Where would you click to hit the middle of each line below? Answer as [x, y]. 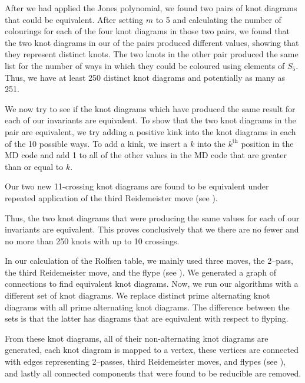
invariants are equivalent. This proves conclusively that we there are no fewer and [152, 229]
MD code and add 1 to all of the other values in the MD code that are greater [146, 155]
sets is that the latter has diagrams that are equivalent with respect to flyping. [147, 318]
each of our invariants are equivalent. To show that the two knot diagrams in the [150, 120]
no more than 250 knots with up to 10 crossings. [92, 240]
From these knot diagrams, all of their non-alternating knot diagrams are [137, 338]
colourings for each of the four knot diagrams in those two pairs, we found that [147, 31]
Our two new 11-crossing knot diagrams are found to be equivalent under [137, 186]
